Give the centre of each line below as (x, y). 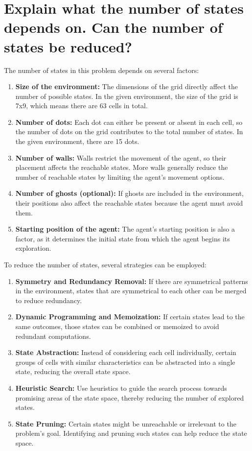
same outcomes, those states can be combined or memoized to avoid (117, 326)
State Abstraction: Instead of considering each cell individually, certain (126, 352)
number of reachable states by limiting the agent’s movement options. (120, 177)
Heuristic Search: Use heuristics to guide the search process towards (121, 388)
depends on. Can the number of (113, 27)
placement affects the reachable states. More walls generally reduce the (122, 167)
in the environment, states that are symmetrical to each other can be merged (131, 291)
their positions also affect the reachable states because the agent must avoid (129, 203)
